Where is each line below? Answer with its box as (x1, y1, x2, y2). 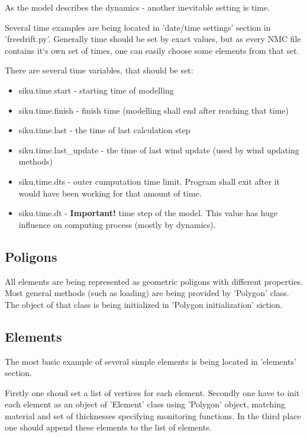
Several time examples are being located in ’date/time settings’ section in (5, 21, 271, 33)
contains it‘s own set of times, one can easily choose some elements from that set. (5, 44, 299, 56)
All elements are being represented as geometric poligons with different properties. (5, 275, 303, 287)
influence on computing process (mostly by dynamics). (18, 218, 216, 230)
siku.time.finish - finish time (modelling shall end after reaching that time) (18, 104, 289, 116)
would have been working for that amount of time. (18, 187, 202, 199)
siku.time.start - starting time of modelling (18, 83, 174, 96)
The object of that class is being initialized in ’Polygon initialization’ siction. (5, 298, 283, 310)
